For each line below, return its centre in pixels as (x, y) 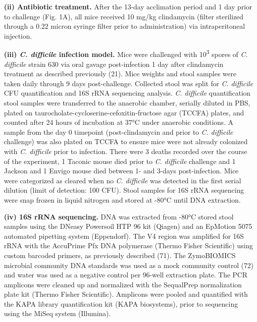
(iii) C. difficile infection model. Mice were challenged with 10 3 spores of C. (126, 54)
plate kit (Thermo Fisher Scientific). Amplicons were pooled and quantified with (126, 294)
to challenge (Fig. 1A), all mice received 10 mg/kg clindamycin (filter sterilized (124, 16)
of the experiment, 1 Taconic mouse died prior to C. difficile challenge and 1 (120, 161)
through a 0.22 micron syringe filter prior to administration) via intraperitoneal (125, 26)
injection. (18, 35)
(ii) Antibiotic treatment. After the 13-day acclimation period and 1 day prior (128, 6)
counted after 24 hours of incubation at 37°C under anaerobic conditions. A (119, 122)
